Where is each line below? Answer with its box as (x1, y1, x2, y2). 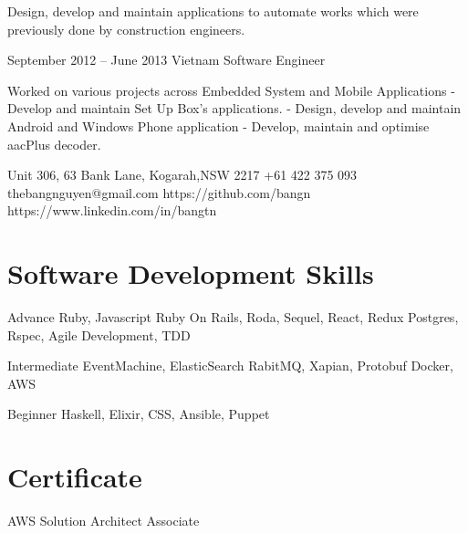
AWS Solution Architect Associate (7, 511, 200, 530)
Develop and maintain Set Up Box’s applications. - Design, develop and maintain (7, 99, 462, 118)
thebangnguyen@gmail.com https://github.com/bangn (7, 183, 311, 202)
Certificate (7, 458, 142, 496)
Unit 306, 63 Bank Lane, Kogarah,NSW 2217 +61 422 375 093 (7, 165, 358, 184)
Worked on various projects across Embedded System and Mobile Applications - (7, 80, 455, 99)
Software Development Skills (7, 255, 374, 292)
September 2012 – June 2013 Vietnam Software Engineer (7, 50, 326, 69)
